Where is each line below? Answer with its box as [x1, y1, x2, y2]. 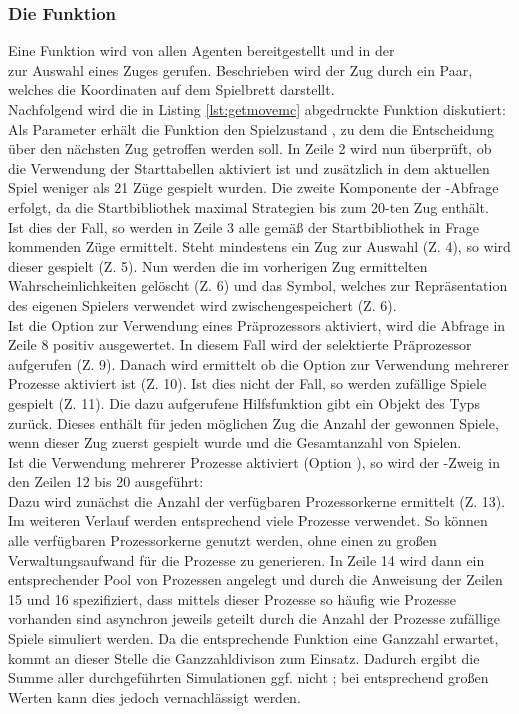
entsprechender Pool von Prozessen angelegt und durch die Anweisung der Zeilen [8, 569, 503, 590]
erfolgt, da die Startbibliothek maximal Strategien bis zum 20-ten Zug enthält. [8, 196, 489, 217]
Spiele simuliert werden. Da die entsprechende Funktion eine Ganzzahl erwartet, [8, 628, 499, 649]
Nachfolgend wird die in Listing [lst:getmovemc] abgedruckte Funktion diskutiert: [8, 99, 506, 119]
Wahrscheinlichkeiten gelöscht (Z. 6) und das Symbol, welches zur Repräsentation [8, 275, 508, 296]
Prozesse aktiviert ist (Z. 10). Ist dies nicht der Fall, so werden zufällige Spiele [8, 373, 487, 394]
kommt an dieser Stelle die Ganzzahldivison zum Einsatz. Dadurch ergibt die [8, 647, 480, 668]
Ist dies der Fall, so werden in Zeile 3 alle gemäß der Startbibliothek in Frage [8, 216, 479, 237]
